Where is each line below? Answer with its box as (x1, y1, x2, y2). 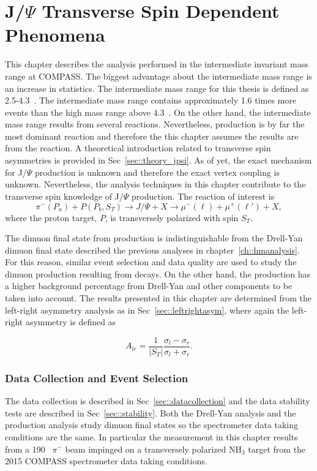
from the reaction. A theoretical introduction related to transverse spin (5, 141, 271, 154)
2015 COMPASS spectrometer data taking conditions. (5, 454, 207, 467)
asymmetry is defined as (25, 315, 116, 328)
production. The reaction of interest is (132, 189, 275, 202)
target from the (248, 442, 306, 455)
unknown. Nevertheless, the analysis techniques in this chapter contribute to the (5, 178, 306, 190)
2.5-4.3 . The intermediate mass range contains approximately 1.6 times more (5, 94, 297, 107)
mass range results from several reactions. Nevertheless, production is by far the (5, 118, 305, 130)
